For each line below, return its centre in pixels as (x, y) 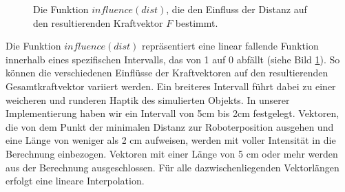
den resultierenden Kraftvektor (98, 22)
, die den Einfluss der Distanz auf (237, 9)
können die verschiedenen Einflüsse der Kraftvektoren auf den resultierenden (167, 73)
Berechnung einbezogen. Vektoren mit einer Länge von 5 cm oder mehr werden (172, 153)
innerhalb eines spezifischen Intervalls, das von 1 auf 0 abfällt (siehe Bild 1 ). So (173, 59)
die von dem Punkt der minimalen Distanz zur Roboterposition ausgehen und (170, 126)
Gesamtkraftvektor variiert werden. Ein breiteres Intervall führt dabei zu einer (171, 86)
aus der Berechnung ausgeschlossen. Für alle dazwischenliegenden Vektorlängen (172, 167)
